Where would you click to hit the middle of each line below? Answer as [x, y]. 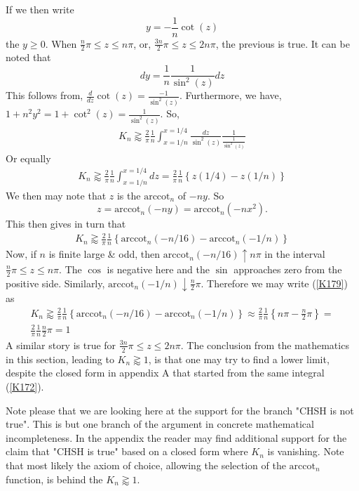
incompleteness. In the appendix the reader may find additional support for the [176, 437]
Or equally [28, 158]
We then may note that [56, 195]
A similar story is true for [61, 345]
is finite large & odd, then [104, 254]
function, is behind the [54, 479]
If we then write [40, 9]
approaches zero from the [288, 269]
